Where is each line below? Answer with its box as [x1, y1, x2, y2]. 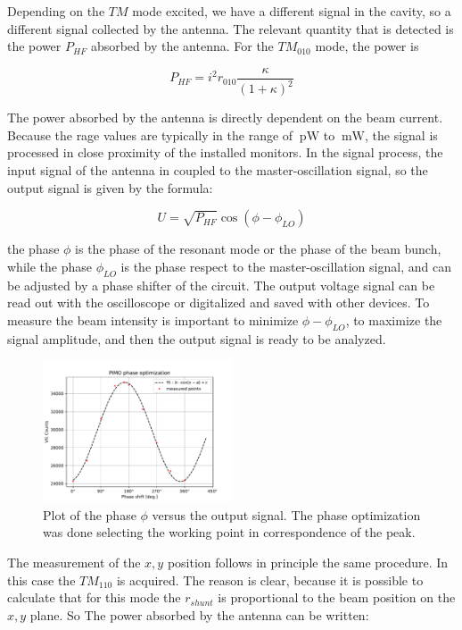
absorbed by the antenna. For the [90, 37, 274, 55]
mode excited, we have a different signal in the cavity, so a [132, 2, 451, 20]
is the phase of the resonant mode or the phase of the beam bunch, [75, 239, 441, 258]
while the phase [7, 256, 92, 275]
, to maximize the [345, 310, 442, 329]
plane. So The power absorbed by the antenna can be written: [29, 605, 369, 624]
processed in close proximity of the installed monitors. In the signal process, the [7, 143, 443, 162]
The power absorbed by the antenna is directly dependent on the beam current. [7, 108, 443, 127]
